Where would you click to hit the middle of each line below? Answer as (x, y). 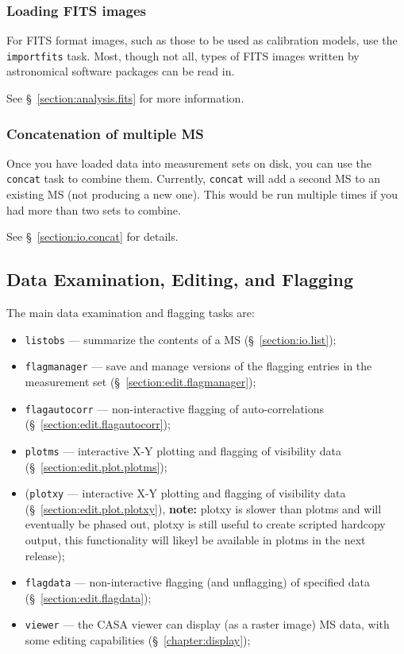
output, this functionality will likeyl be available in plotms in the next (195, 539)
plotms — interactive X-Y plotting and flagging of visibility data (183, 450)
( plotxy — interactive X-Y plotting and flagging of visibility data (185, 493)
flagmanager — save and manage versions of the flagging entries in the (198, 366)
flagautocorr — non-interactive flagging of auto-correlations (175, 408)
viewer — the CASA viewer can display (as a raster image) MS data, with (207, 624)
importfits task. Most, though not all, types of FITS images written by (183, 55)
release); (45, 555)
